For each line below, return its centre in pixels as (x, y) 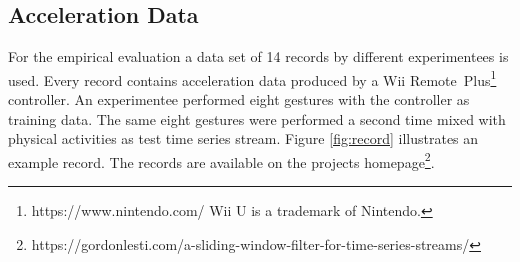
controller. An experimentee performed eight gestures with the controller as (239, 99)
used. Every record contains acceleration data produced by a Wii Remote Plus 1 (252, 78)
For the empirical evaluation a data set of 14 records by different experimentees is (258, 56)
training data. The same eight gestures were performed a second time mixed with (257, 118)
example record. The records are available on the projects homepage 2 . (221, 160)
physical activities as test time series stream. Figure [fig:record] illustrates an (243, 138)
